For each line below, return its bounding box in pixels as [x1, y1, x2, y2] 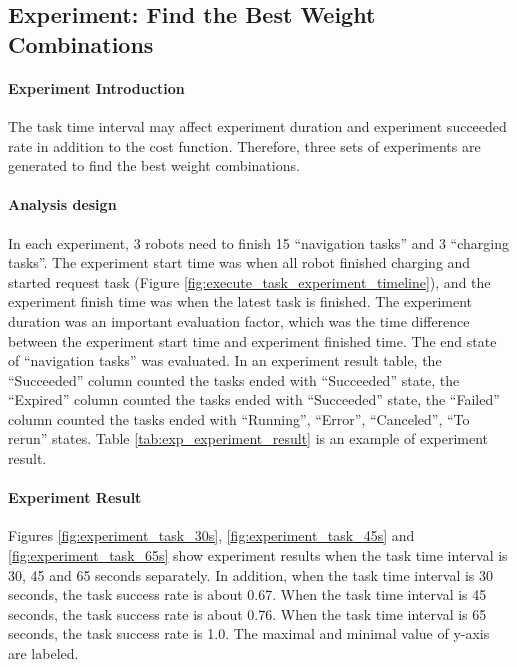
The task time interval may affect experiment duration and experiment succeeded [8, 115, 507, 136]
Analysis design [8, 194, 117, 215]
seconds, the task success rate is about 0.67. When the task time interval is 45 [8, 584, 487, 605]
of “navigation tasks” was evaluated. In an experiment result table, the [8, 350, 442, 371]
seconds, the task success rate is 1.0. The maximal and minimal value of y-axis [8, 623, 490, 644]
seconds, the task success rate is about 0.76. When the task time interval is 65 [8, 603, 487, 624]
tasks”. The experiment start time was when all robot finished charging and [8, 252, 471, 273]
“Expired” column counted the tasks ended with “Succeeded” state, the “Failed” [8, 389, 500, 410]
